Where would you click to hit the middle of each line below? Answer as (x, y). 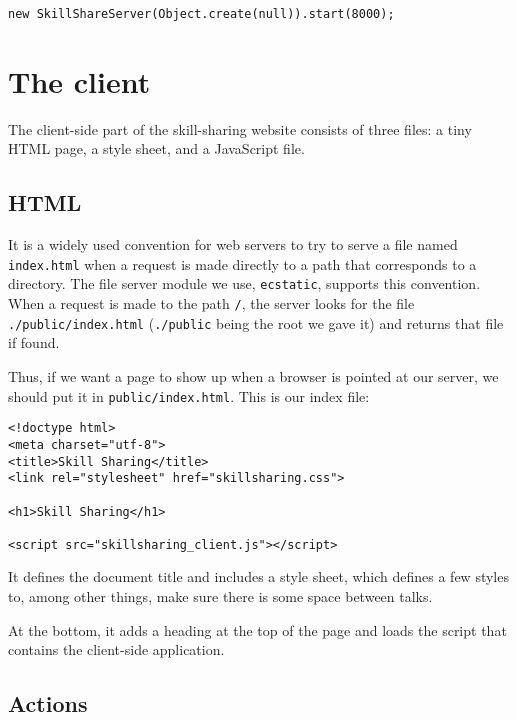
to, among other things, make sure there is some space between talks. (220, 596)
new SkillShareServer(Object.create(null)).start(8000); (201, 14)
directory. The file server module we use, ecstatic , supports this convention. (244, 283)
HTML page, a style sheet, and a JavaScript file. (156, 148)
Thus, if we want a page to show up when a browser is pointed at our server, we (253, 375)
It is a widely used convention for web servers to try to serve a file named (233, 244)
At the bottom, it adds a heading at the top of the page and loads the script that (257, 629)
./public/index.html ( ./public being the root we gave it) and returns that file (256, 322)
